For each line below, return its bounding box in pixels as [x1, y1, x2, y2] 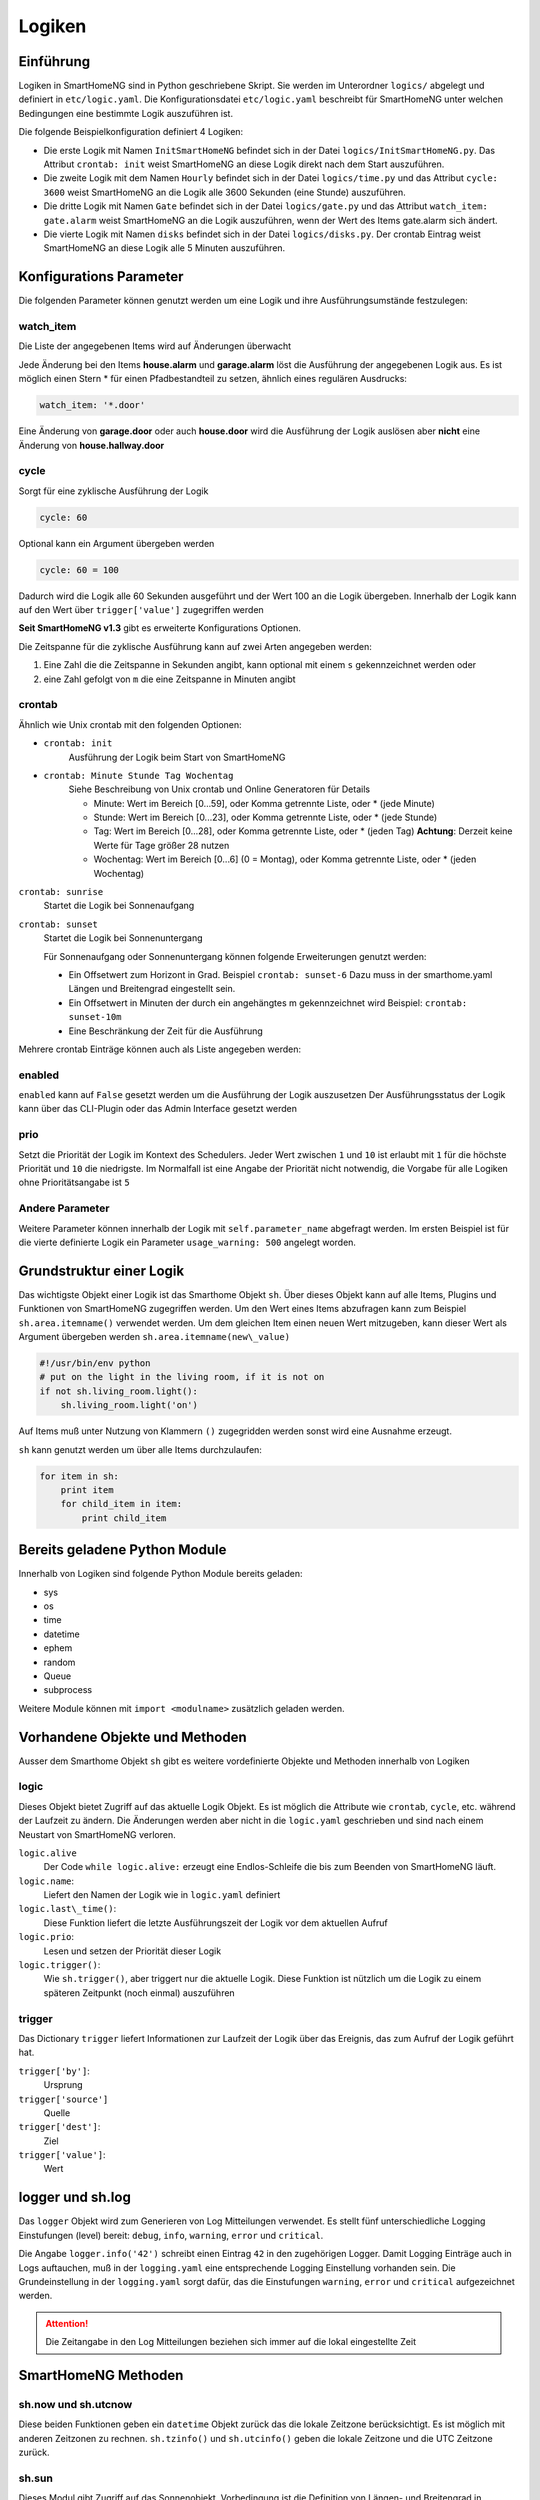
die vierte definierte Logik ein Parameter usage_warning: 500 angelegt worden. [18, 1236, 357, 1248]
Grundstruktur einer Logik [18, 1262, 185, 1279]
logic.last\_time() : [18, 1903, 117, 1915]
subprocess [43, 1684, 93, 1696]
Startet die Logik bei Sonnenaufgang [43, 900, 195, 912]
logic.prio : [18, 1931, 75, 1943]
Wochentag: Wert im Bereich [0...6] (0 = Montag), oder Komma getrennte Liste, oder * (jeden [93, 853, 477, 865]
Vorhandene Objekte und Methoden [18, 1728, 247, 1745]
